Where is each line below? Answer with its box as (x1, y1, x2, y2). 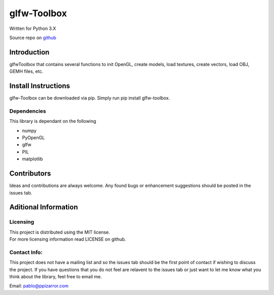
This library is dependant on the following (9, 118, 96, 124)
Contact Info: (9, 249, 43, 256)
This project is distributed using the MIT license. (9, 229, 110, 235)
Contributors (9, 169, 51, 178)
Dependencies (9, 107, 47, 114)
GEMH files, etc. (9, 69, 43, 75)
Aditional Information (9, 203, 78, 212)
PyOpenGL (22, 135, 45, 141)
